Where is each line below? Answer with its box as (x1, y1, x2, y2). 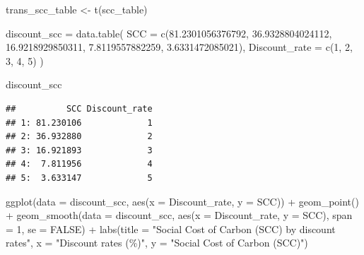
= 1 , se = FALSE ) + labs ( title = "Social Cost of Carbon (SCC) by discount (6, 221, 336, 236)
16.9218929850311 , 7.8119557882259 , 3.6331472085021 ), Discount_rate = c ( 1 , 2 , (6, 40, 353, 54)
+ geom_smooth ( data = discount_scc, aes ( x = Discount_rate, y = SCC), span (6, 208, 353, 223)
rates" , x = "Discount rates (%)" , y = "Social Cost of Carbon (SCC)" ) (6, 235, 308, 250)
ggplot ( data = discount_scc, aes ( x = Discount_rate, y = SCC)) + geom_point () (6, 194, 359, 208)
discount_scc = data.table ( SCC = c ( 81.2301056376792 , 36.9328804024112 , (6, 25, 332, 40)
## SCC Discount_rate (6, 103, 153, 114)
